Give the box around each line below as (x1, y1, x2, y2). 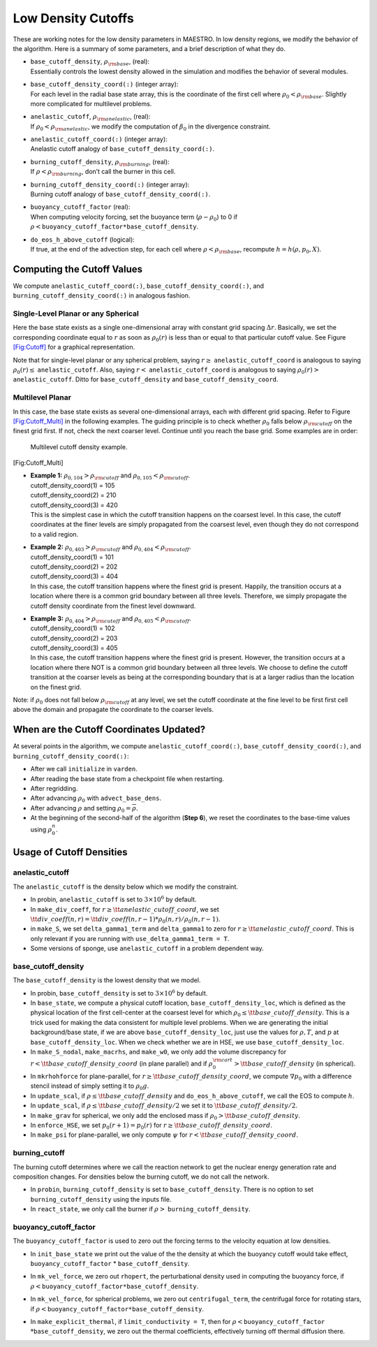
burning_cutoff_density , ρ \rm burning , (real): (30, 157, 170, 168)
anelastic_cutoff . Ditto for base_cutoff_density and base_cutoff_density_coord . (13, 375, 279, 384)
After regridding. (30, 784, 78, 792)
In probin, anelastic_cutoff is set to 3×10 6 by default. (30, 894, 197, 904)
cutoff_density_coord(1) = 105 (30, 481, 115, 489)
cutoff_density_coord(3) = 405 (30, 643, 118, 653)
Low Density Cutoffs (13, 10, 134, 26)
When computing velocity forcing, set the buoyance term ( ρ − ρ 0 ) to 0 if (30, 212, 237, 223)
